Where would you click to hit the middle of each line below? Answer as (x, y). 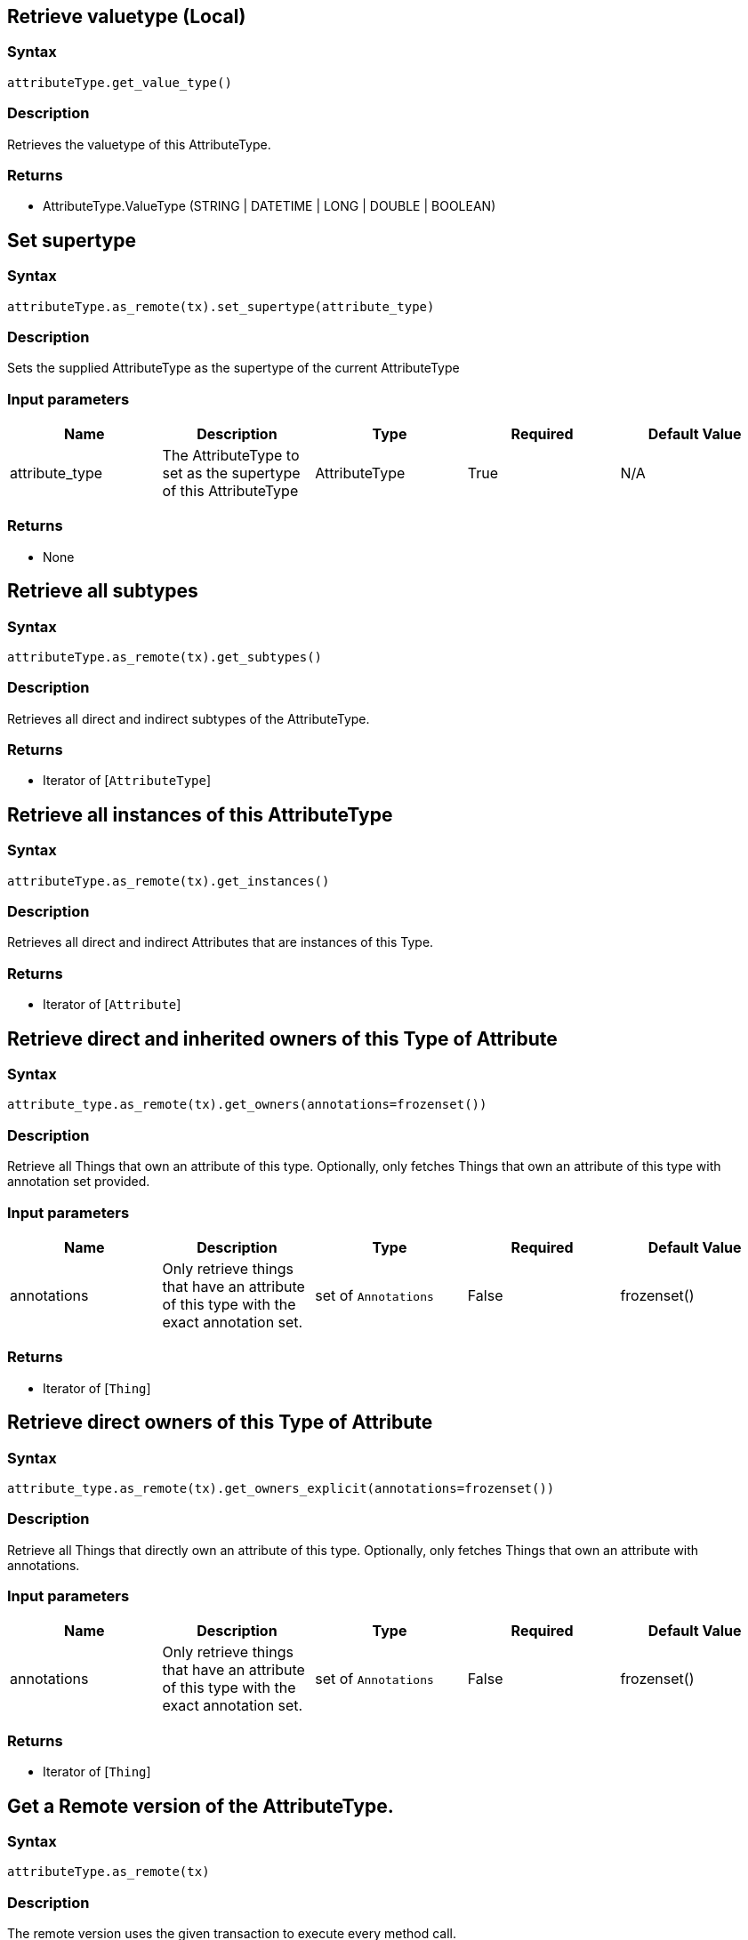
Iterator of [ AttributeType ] (127, 781)
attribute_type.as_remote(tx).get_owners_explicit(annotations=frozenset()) (281, 1488)
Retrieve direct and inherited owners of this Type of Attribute (282, 1038)
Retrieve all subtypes (103, 591)
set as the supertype (231, 473)
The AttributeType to (231, 456)
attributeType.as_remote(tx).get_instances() (169, 881)
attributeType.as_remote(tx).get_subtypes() (165, 657)
